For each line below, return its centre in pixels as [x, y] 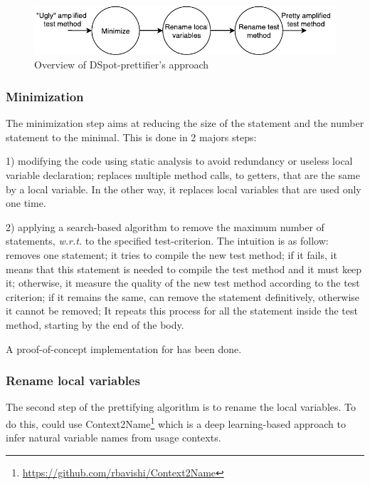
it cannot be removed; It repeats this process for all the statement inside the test [182, 311]
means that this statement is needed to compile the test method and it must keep [184, 269]
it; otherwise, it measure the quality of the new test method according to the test [183, 283]
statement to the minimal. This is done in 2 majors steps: [131, 137]
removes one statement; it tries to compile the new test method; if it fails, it [171, 255]
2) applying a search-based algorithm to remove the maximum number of [165, 226]
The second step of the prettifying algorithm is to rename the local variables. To [181, 407]
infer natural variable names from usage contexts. [113, 438]
